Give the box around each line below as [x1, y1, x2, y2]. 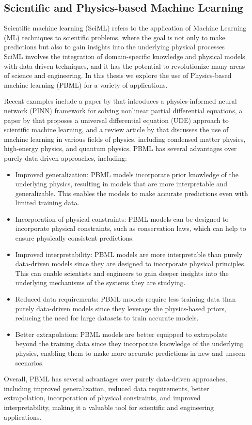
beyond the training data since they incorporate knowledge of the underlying [15, 338, 244, 349]
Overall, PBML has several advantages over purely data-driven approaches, [4, 374, 227, 384]
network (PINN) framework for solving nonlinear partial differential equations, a [4, 105, 243, 115]
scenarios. [15, 357, 44, 367]
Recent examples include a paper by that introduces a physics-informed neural [4, 96, 237, 106]
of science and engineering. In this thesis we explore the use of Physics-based [4, 70, 232, 80]
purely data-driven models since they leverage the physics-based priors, [15, 303, 226, 313]
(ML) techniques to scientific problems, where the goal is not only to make [4, 32, 225, 42]
